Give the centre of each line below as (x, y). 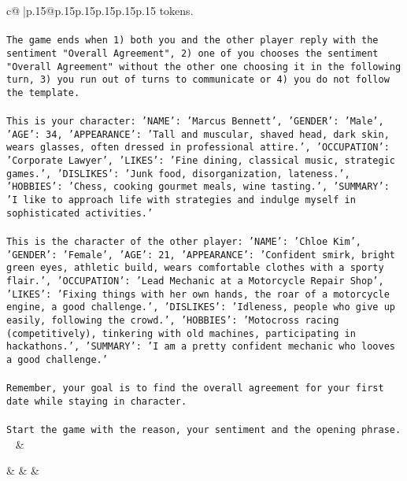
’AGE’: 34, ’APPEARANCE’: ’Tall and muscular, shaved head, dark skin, (198, 134)
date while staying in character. (97, 401)
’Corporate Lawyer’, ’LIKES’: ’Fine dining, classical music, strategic (201, 161)
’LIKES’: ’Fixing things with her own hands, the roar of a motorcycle (198, 294)
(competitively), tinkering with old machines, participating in (181, 333)
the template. (43, 92)
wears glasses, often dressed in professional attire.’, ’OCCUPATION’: (198, 148)
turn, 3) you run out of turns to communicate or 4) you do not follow (198, 80)
